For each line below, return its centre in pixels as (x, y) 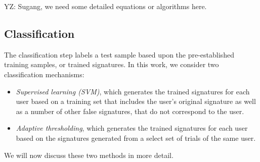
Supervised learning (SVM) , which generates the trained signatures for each (133, 91)
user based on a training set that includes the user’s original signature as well (136, 101)
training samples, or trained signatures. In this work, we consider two (112, 64)
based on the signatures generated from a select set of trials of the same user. (136, 138)
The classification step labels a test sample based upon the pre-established (119, 54)
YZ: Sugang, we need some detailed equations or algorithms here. (105, 6)
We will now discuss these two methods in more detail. (89, 155)
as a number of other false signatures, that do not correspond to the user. (130, 111)
